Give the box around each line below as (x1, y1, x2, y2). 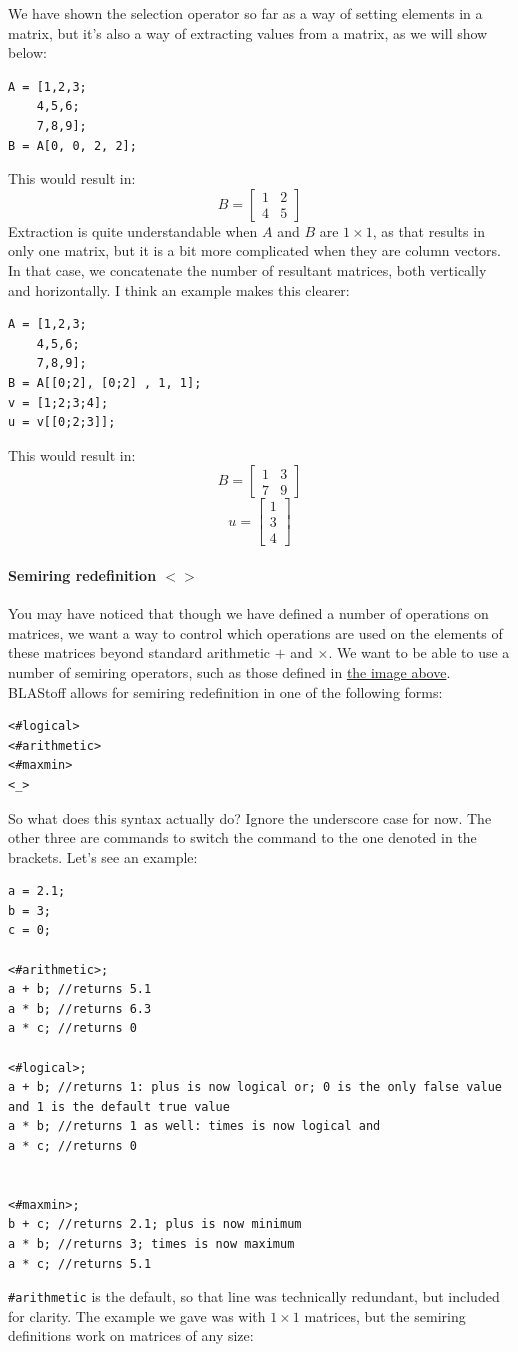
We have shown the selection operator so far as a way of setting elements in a (8, 3, 483, 23)
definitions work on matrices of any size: (8, 1325, 254, 1346)
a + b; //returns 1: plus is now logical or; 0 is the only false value (8, 1080, 502, 1095)
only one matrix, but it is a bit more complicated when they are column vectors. (8, 240, 502, 261)
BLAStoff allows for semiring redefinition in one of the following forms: (8, 681, 443, 702)
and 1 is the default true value (8, 1099, 230, 1114)
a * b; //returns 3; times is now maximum (8, 1236, 295, 1251)
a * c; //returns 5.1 (8, 1256, 152, 1271)
